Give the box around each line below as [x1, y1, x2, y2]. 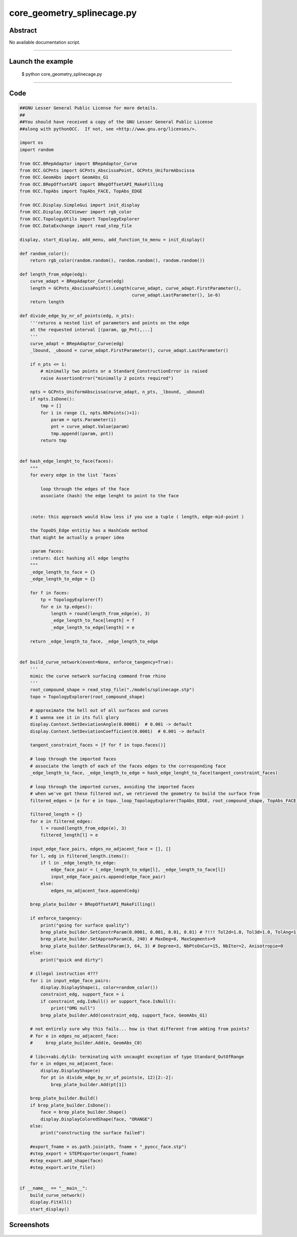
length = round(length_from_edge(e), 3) [50, 611, 150, 616]
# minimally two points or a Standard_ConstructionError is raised [40, 369, 208, 374]
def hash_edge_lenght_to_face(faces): [19, 458, 114, 464]
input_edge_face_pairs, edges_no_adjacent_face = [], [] [30, 846, 171, 852]
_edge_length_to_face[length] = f [50, 618, 135, 623]
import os [19, 140, 44, 145]
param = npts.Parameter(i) [50, 417, 116, 423]
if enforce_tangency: [30, 915, 83, 921]
